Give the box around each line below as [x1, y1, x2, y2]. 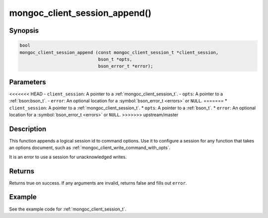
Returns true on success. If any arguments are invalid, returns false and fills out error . [9, 180, 187, 186]
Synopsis [9, 26, 39, 35]
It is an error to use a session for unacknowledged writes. [9, 154, 127, 160]
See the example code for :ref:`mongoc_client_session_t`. [9, 206, 127, 212]
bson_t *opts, [98, 56, 133, 62]
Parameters [9, 77, 46, 86]
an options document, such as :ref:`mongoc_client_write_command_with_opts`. [9, 145, 171, 151]
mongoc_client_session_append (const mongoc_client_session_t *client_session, [19, 50, 219, 55]
